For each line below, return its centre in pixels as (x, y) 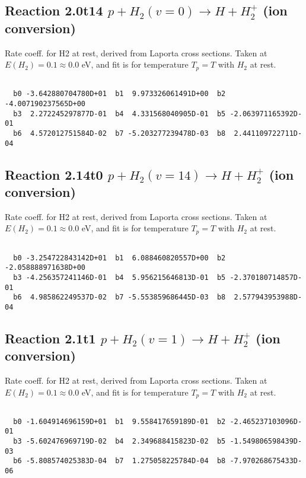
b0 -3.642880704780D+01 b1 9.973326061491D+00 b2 (119, 94)
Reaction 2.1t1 (50, 338)
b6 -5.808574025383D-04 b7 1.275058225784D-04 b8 (119, 461)
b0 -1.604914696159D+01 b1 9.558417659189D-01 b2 (119, 421)
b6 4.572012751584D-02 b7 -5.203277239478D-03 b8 (119, 133)
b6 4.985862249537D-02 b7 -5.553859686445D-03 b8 (119, 297)
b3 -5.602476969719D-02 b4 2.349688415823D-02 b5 (119, 442)
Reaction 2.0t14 (54, 10)
